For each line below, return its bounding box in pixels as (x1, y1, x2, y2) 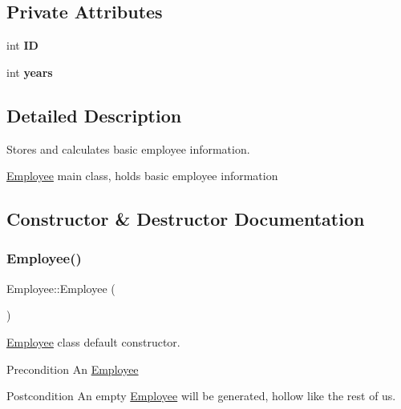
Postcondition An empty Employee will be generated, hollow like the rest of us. (6, 387, 396, 404)
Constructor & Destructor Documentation (6, 207, 365, 231)
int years (6, 63, 53, 80)
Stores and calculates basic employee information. (6, 140, 250, 157)
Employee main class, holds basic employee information (6, 167, 278, 184)
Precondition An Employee (6, 360, 139, 377)
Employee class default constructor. (6, 333, 180, 350)
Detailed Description (6, 102, 182, 127)
